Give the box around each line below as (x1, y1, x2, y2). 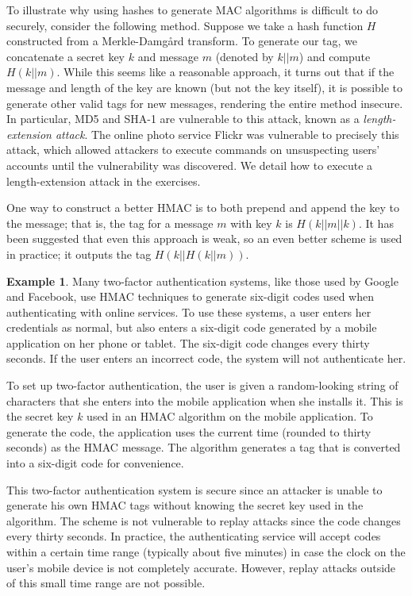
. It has (358, 214, 394, 231)
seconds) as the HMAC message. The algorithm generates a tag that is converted (6, 439, 401, 456)
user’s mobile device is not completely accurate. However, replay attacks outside (6, 559, 396, 575)
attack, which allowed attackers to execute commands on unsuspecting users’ (6, 141, 380, 158)
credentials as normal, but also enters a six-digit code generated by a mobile (6, 319, 377, 336)
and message (137, 48, 199, 64)
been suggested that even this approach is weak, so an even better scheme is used (6, 230, 402, 247)
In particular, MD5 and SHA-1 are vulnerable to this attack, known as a (6, 110, 360, 127)
